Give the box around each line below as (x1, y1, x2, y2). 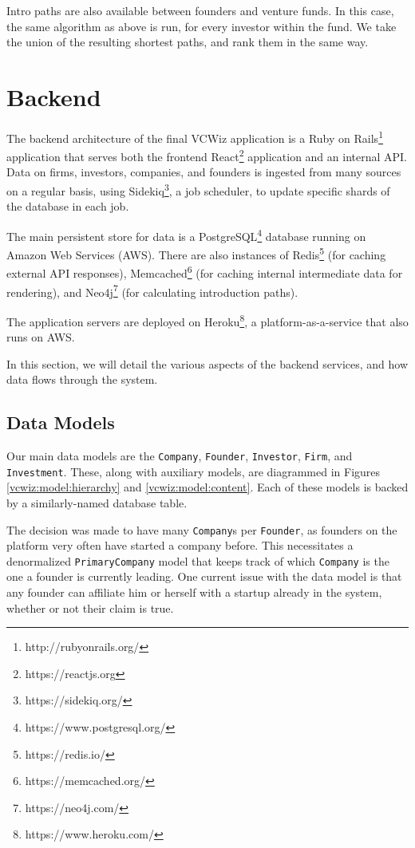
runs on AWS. (6, 329, 75, 345)
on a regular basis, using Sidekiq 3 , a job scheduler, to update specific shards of (6, 180, 390, 199)
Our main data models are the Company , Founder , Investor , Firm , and (6, 448, 353, 464)
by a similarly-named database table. (6, 494, 188, 511)
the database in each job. (6, 198, 129, 215)
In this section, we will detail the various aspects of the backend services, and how (6, 355, 409, 372)
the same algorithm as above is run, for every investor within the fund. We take (6, 18, 397, 34)
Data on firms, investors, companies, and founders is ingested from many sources (6, 164, 401, 180)
